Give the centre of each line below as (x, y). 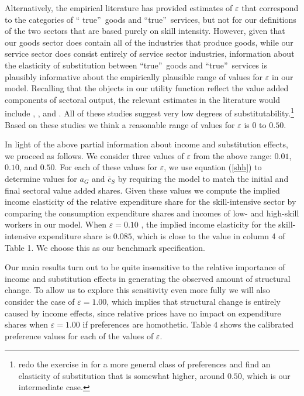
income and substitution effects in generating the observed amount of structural (148, 278)
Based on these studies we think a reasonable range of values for (120, 124)
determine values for (41, 178)
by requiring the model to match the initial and (203, 178)
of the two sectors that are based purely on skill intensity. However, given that (145, 31)
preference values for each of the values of (79, 335)
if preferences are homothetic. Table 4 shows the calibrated (188, 324)
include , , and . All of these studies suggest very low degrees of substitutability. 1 (149, 112)
